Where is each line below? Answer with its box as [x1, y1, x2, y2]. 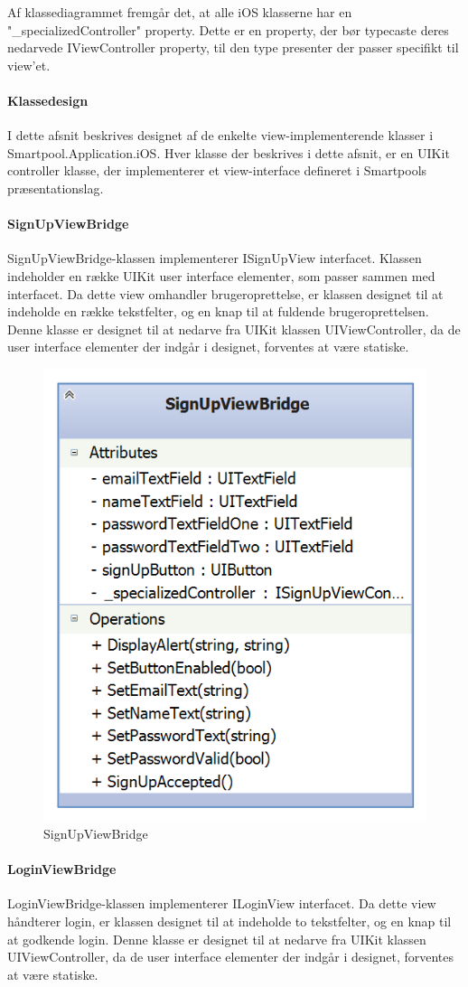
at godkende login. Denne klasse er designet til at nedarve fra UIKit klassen [7, 929, 426, 948]
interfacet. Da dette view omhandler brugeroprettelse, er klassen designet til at [7, 284, 444, 303]
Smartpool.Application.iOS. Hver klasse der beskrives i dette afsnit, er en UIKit [7, 143, 450, 162]
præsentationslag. [7, 178, 104, 197]
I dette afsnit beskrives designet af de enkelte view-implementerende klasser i [7, 126, 434, 145]
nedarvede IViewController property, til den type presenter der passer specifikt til [7, 38, 459, 57]
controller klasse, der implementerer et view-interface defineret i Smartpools [7, 161, 427, 180]
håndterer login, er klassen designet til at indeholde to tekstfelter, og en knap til [7, 912, 452, 931]
